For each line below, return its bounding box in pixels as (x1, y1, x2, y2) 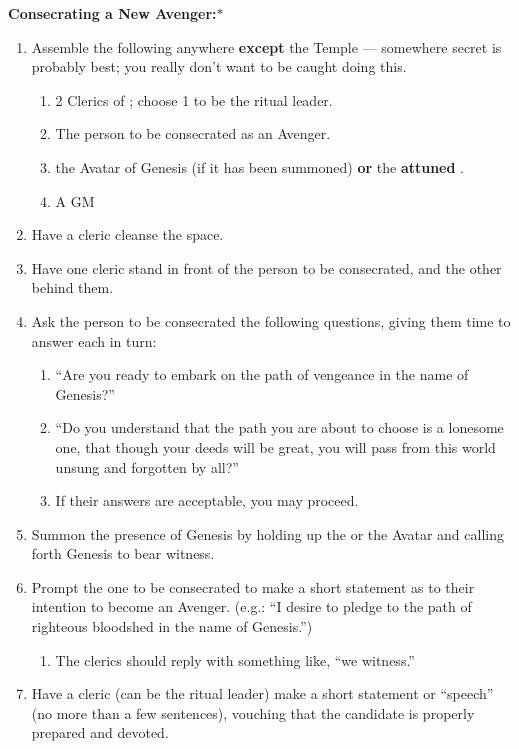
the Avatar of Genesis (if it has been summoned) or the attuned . (55, 156, 464, 177)
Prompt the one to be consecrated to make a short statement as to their (31, 576, 475, 597)
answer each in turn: (31, 330, 157, 351)
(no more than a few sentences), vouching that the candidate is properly (31, 702, 475, 723)
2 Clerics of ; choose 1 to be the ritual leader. (55, 89, 333, 110)
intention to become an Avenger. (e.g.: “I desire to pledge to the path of (31, 596, 472, 617)
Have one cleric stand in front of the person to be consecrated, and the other (31, 257, 502, 278)
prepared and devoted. (31, 722, 169, 743)
